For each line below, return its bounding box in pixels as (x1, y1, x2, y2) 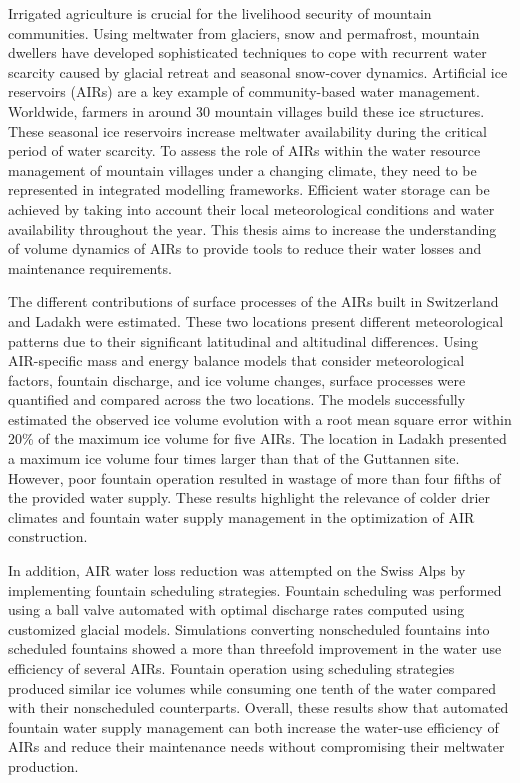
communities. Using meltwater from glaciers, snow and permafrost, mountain (8, 22, 480, 43)
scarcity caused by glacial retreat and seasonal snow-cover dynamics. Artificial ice (8, 61, 508, 82)
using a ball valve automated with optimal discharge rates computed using (8, 599, 465, 620)
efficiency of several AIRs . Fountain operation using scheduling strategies (8, 658, 455, 678)
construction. (8, 526, 88, 547)
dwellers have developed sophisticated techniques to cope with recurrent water (8, 42, 487, 63)
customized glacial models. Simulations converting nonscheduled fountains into (8, 618, 490, 639)
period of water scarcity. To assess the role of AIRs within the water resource (8, 140, 481, 161)
